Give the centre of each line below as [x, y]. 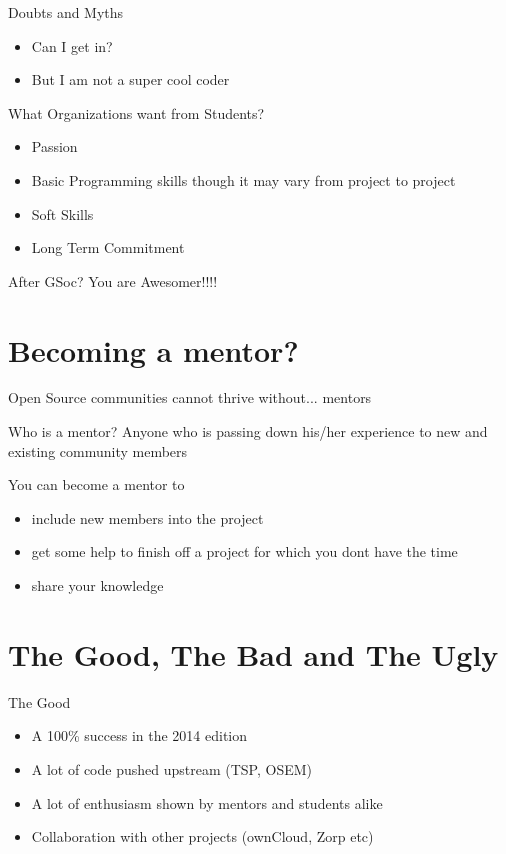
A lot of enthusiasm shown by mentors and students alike [207, 802]
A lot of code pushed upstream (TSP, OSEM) [172, 768]
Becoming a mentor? [153, 349]
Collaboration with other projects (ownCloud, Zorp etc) [202, 836]
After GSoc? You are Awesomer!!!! [113, 280]
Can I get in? [72, 45]
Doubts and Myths [66, 12]
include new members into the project [147, 517]
